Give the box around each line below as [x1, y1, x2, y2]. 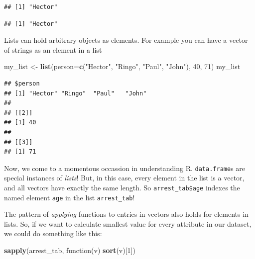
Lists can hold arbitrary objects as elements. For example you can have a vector [4, 35, 248, 45]
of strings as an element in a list [4, 44, 102, 55]
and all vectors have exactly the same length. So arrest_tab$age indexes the [4, 182, 240, 192]
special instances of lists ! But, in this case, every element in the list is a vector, [4, 173, 245, 183]
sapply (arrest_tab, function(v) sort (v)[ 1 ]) [4, 245, 135, 256]
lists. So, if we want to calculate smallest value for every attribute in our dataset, [4, 218, 252, 229]
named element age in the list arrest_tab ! [4, 192, 135, 202]
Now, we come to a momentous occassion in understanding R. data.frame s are [4, 163, 246, 173]
